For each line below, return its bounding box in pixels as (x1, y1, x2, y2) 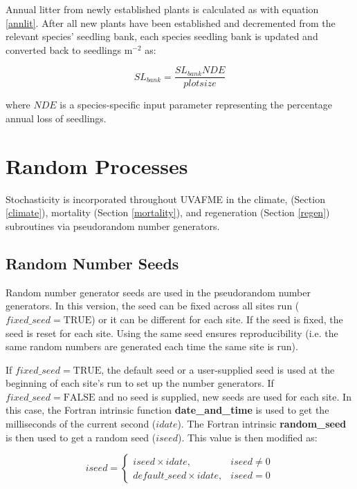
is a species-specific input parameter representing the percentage (59, 97, 333, 112)
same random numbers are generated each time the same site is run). (6, 339, 298, 354)
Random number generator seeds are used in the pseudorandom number (6, 285, 311, 299)
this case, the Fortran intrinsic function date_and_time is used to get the (6, 403, 329, 417)
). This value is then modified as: (178, 430, 318, 444)
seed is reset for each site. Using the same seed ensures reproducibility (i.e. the (6, 325, 338, 340)
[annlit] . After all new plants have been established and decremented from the (6, 15, 336, 30)
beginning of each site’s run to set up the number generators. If (6, 376, 274, 390)
